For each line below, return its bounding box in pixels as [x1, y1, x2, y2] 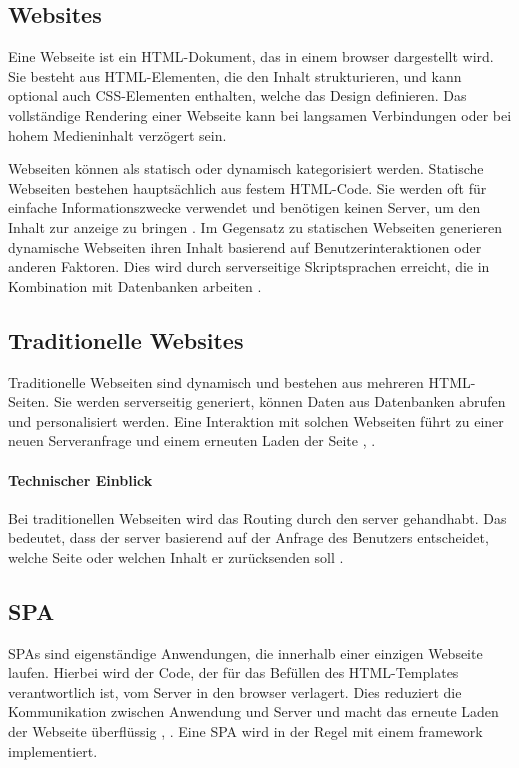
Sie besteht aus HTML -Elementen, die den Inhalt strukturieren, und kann [8, 65, 462, 86]
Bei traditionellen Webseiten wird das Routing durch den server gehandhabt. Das [8, 507, 507, 528]
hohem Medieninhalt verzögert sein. [8, 124, 227, 145]
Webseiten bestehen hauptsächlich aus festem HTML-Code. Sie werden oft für [8, 177, 487, 198]
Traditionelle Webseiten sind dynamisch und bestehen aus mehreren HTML [8, 371, 471, 392]
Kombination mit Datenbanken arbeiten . [8, 275, 262, 296]
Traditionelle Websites [8, 324, 244, 355]
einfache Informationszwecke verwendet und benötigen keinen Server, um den [8, 197, 481, 218]
